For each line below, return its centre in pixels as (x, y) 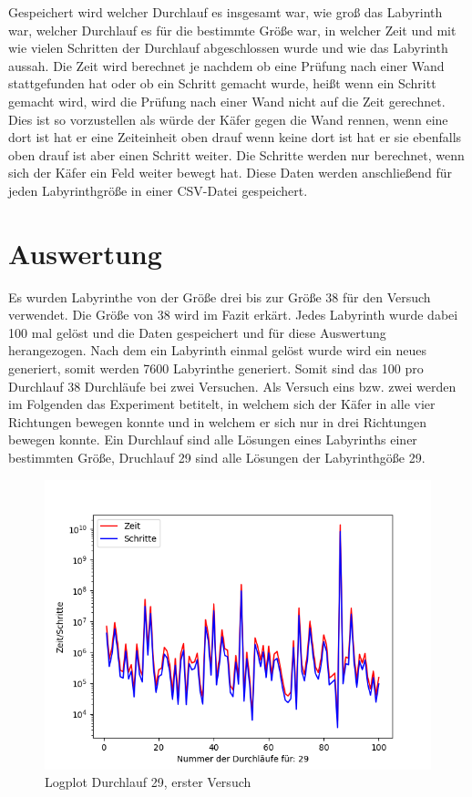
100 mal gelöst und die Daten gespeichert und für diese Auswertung (197, 332)
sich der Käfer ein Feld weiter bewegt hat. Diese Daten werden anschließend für (231, 173)
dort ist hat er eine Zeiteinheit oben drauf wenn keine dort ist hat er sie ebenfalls (235, 137)
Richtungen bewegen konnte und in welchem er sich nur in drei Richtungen (218, 421)
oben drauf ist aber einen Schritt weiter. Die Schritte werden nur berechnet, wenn (236, 154)
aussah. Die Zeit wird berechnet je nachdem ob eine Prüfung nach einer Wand (226, 65)
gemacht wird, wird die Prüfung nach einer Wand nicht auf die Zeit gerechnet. (227, 101)
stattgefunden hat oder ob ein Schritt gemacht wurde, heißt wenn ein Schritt (222, 83)
